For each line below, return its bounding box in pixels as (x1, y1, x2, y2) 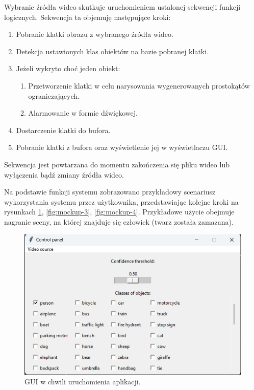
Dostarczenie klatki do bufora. (16, 124, 111, 135)
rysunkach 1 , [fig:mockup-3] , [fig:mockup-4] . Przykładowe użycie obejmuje (4, 206, 235, 217)
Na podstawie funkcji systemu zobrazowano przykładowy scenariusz (4, 186, 216, 197)
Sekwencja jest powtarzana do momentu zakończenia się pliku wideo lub (4, 159, 230, 169)
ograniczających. (28, 90, 80, 101)
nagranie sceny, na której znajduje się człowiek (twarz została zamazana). (4, 216, 234, 227)
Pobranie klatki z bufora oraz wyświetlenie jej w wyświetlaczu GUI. (16, 142, 228, 153)
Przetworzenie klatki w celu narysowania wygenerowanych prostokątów (28, 80, 250, 91)
